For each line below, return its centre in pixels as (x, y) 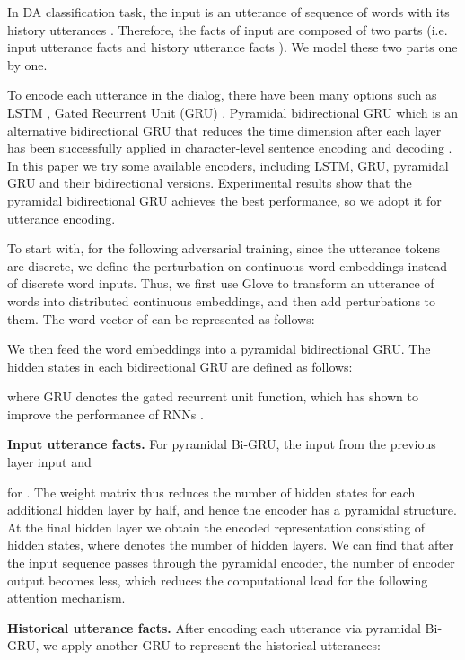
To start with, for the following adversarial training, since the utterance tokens (224, 248)
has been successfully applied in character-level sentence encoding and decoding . (230, 148)
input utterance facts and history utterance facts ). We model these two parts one (232, 47)
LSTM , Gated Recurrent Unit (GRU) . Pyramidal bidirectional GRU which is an (233, 112)
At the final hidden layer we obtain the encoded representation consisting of (216, 527)
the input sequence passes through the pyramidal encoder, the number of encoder (231, 563)
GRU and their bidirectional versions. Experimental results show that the (210, 183)
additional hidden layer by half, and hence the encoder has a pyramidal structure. (232, 510)
